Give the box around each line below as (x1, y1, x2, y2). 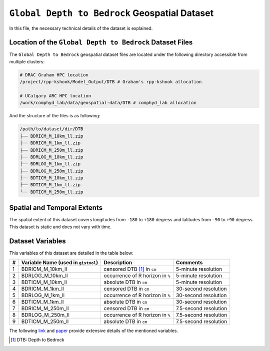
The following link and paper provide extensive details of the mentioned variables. (9, 328, 178, 334)
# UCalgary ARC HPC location (19, 93, 91, 98)
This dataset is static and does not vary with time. (9, 224, 112, 230)
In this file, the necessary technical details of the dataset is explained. (9, 25, 153, 31)
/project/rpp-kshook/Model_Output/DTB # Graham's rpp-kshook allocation (19, 79, 202, 85)
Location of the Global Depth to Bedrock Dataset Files (9, 38, 193, 47)
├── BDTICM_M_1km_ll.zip (19, 182, 81, 188)
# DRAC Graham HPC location (19, 72, 88, 77)
